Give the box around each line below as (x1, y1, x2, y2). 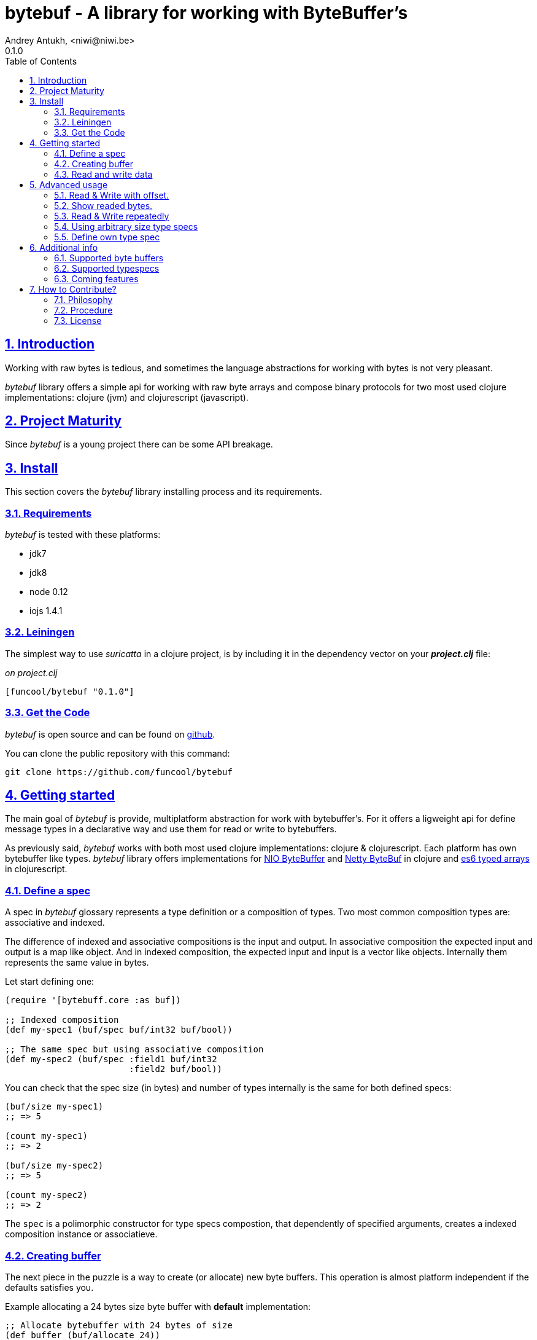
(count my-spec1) (5, 1131, 88, 1141)
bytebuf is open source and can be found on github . (5, 728, 215, 739)
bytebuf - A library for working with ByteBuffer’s (5, 2, 408, 23)
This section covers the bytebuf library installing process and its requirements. (5, 486, 322, 497)
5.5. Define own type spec (54, 231, 160, 242)
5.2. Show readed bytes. (54, 200, 153, 211)
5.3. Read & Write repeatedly (54, 210, 169, 221)
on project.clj (5, 667, 58, 678)
